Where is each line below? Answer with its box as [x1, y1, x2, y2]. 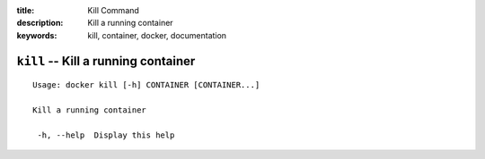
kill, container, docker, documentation [87, 29, 227, 40]
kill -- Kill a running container [16, 54, 196, 69]
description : [16, 18, 64, 29]
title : [16, 5, 35, 15]
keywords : [16, 29, 57, 40]
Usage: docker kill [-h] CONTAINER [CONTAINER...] [32, 80, 260, 90]
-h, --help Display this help [37, 130, 175, 140]
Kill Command [87, 5, 139, 15]
